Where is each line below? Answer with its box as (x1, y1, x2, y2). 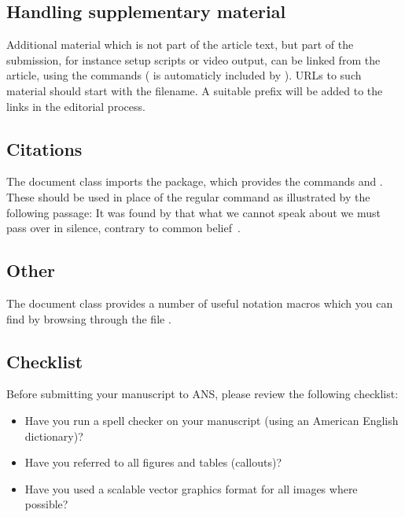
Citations (6, 136, 83, 161)
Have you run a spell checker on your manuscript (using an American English (24, 412, 399, 428)
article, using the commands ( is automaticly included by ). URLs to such (6, 67, 362, 83)
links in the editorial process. (6, 98, 145, 114)
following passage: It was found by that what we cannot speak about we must (6, 204, 381, 220)
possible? (24, 496, 68, 512)
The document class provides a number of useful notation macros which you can (6, 294, 393, 311)
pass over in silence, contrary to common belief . (6, 220, 241, 236)
